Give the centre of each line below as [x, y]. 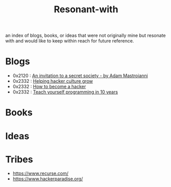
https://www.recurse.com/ [40, 173]
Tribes [19, 159]
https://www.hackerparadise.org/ [48, 179]
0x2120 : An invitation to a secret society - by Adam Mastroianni [80, 76]
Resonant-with [86, 9]
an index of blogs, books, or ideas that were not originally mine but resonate [86, 36]
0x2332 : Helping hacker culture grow [53, 81]
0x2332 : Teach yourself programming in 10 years [65, 92]
